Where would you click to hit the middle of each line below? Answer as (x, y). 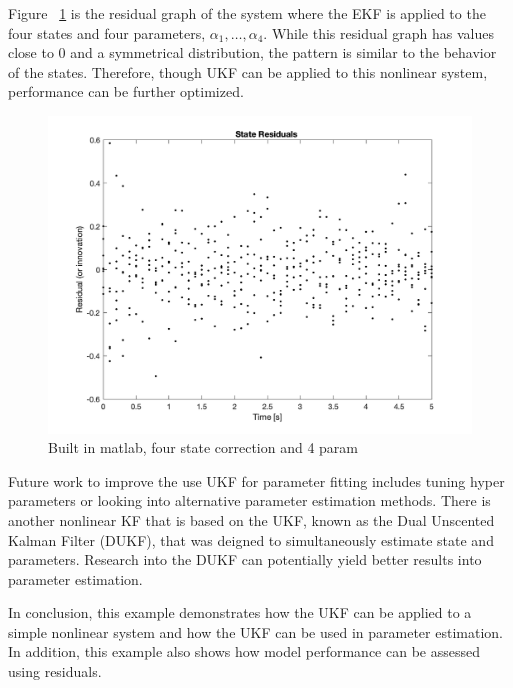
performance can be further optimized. (126, 91)
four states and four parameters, (107, 32)
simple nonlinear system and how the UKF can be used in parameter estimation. (255, 631)
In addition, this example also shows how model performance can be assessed (244, 651)
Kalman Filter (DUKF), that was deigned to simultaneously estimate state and (251, 539)
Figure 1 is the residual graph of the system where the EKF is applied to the (247, 13)
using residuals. (55, 671)
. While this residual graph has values (378, 32)
